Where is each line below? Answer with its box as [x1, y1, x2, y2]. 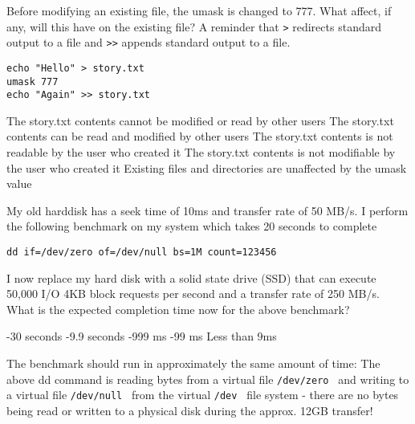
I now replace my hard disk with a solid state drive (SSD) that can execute [6, 269, 376, 286]
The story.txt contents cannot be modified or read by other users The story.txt [6, 112, 394, 128]
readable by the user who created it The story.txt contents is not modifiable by [6, 144, 396, 161]
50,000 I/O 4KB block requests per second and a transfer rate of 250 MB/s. [6, 285, 380, 302]
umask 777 [6, 75, 59, 88]
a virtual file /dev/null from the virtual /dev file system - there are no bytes [6, 386, 399, 403]
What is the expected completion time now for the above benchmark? [6, 300, 350, 317]
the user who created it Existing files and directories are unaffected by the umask [6, 159, 407, 176]
